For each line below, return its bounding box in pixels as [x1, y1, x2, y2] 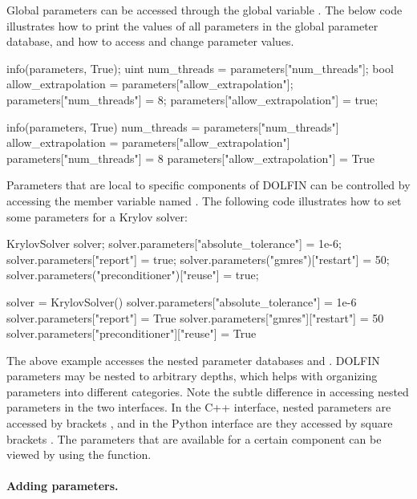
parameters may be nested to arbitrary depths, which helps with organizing [6, 367, 378, 384]
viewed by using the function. [6, 446, 152, 463]
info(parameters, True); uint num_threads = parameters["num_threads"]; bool [6, 59, 394, 76]
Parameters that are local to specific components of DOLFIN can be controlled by [6, 176, 411, 193]
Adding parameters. [6, 477, 119, 494]
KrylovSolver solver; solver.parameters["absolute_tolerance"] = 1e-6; [6, 235, 342, 252]
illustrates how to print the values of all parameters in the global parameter [6, 17, 379, 34]
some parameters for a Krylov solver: [6, 208, 188, 225]
